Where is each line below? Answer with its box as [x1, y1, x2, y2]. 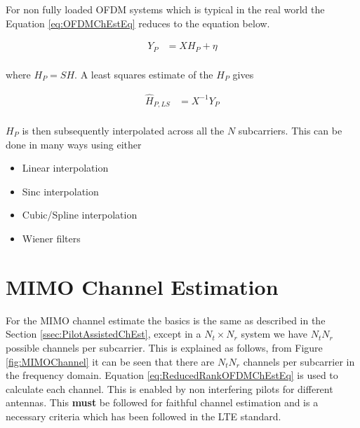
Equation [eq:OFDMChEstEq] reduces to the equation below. [6, 15, 270, 30]
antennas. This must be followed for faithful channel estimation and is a [6, 395, 319, 410]
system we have [241, 326, 308, 341]
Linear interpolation [22, 160, 109, 175]
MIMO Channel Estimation [6, 272, 279, 301]
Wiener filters [22, 231, 81, 245]
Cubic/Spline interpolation [22, 207, 138, 222]
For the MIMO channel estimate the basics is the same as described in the [6, 312, 326, 327]
